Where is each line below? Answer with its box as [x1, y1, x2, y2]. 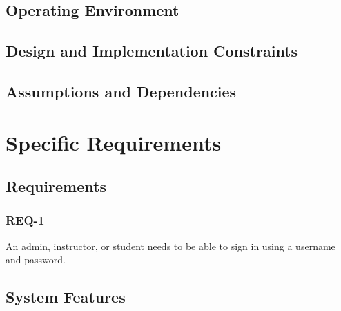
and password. [6, 252, 66, 267]
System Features [6, 286, 126, 308]
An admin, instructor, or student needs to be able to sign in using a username [6, 238, 335, 253]
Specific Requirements [6, 128, 222, 156]
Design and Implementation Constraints [6, 40, 298, 62]
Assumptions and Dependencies [6, 80, 237, 102]
